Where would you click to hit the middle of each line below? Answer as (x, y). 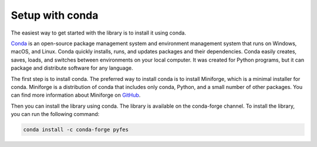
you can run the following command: (55, 114)
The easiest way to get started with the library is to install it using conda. (98, 33)
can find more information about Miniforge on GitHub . (76, 95)
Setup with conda (55, 15)
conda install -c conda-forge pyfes (76, 130)
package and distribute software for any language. (72, 68)
